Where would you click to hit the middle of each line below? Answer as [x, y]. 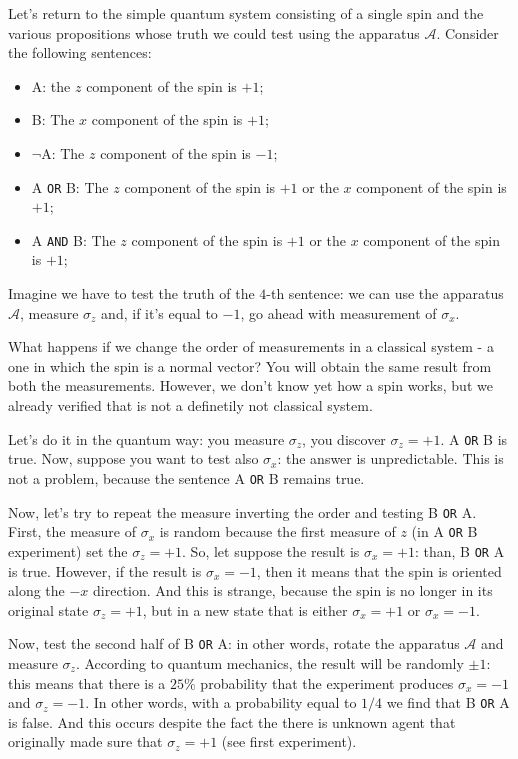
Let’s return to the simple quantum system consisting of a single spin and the [246, 13]
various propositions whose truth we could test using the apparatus [214, 32]
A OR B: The [70, 186]
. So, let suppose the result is [271, 550]
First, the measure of [72, 531]
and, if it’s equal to [159, 312]
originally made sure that [85, 741]
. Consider [467, 32]
